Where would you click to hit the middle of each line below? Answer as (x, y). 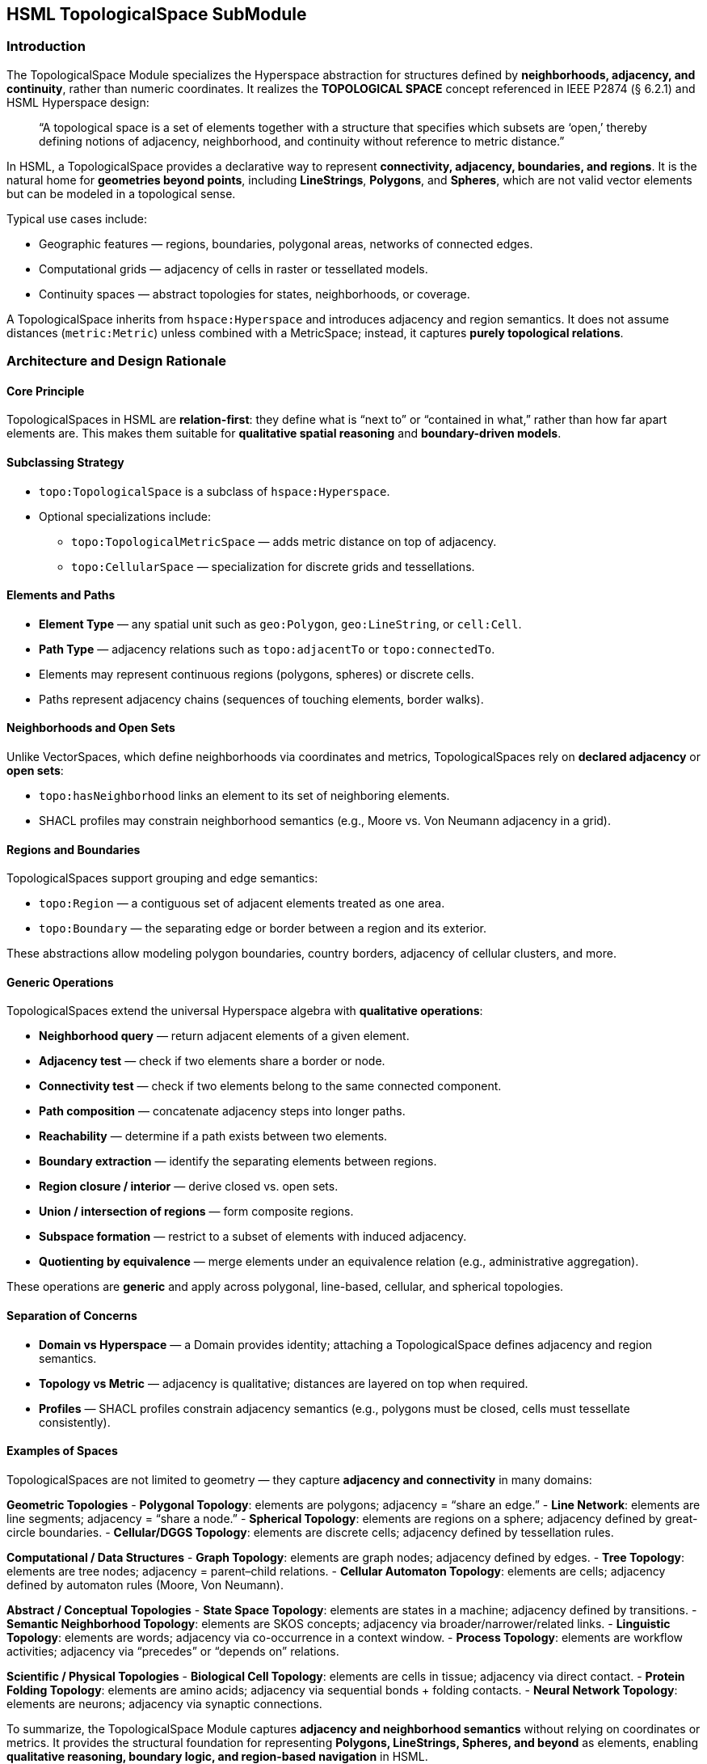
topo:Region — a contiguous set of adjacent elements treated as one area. (242, 903)
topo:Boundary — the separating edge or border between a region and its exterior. (263, 929)
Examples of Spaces (62, 1451)
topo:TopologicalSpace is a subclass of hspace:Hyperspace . (215, 491)
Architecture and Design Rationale (116, 361)
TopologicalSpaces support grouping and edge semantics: (162, 878)
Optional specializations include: (125, 516)
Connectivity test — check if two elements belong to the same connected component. (270, 1086)
